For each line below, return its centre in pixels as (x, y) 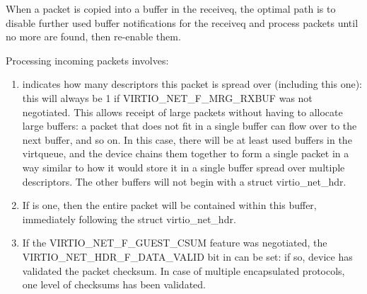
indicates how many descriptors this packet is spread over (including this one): (192, 84)
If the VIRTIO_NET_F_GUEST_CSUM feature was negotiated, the (175, 243)
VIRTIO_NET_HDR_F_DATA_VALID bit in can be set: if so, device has (187, 256)
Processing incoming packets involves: (87, 60)
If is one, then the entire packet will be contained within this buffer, (169, 205)
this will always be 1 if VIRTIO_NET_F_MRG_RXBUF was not (167, 97)
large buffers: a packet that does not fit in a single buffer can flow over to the (190, 126)
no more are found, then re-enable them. (93, 36)
